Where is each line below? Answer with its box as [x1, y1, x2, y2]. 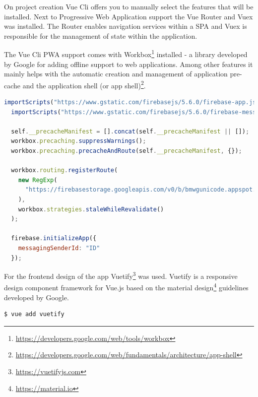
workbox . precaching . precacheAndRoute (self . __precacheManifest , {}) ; [11, 147, 242, 155]
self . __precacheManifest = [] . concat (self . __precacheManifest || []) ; [11, 128, 250, 135]
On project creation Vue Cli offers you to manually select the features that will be [4, 1, 254, 11]
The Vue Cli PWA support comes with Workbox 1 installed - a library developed [4, 48, 248, 60]
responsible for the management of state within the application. [4, 30, 197, 41]
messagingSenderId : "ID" [18, 244, 100, 252]
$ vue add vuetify [4, 311, 64, 318]
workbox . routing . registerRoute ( [11, 167, 118, 174]
